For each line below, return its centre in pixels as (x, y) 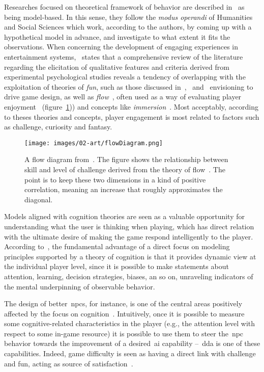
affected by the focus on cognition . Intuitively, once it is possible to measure (124, 313)
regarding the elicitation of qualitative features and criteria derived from (117, 67)
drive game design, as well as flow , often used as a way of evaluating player (123, 97)
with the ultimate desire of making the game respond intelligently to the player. (129, 236)
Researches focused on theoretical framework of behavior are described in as (124, 7)
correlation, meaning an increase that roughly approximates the (124, 189)
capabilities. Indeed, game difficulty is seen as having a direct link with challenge (130, 353)
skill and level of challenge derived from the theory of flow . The (125, 169)
